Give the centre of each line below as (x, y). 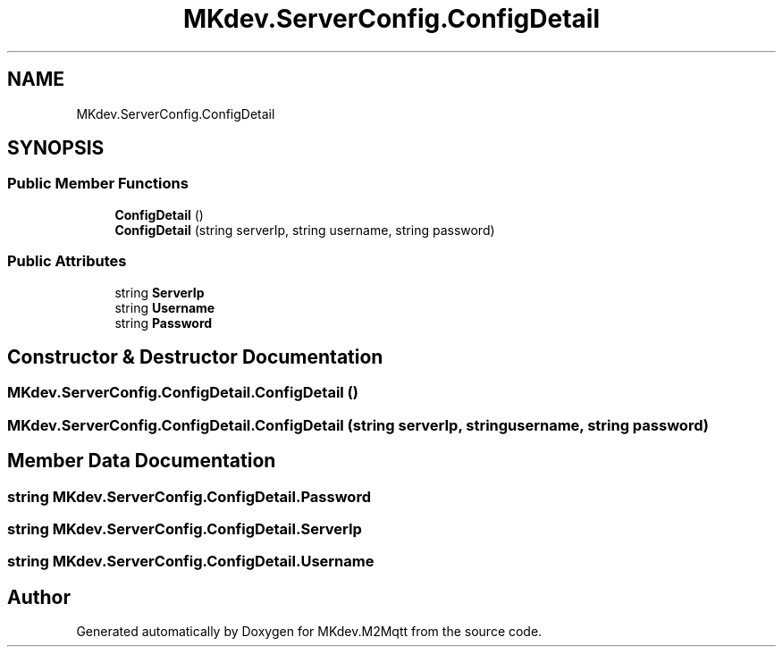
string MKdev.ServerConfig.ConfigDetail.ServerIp (185, 529)
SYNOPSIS (56, 148)
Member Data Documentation (142, 461)
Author (39, 597)
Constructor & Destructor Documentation (195, 356)
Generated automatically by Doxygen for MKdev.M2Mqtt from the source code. (309, 632)
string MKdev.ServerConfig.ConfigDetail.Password (189, 496)
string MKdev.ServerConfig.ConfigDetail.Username (191, 562)
